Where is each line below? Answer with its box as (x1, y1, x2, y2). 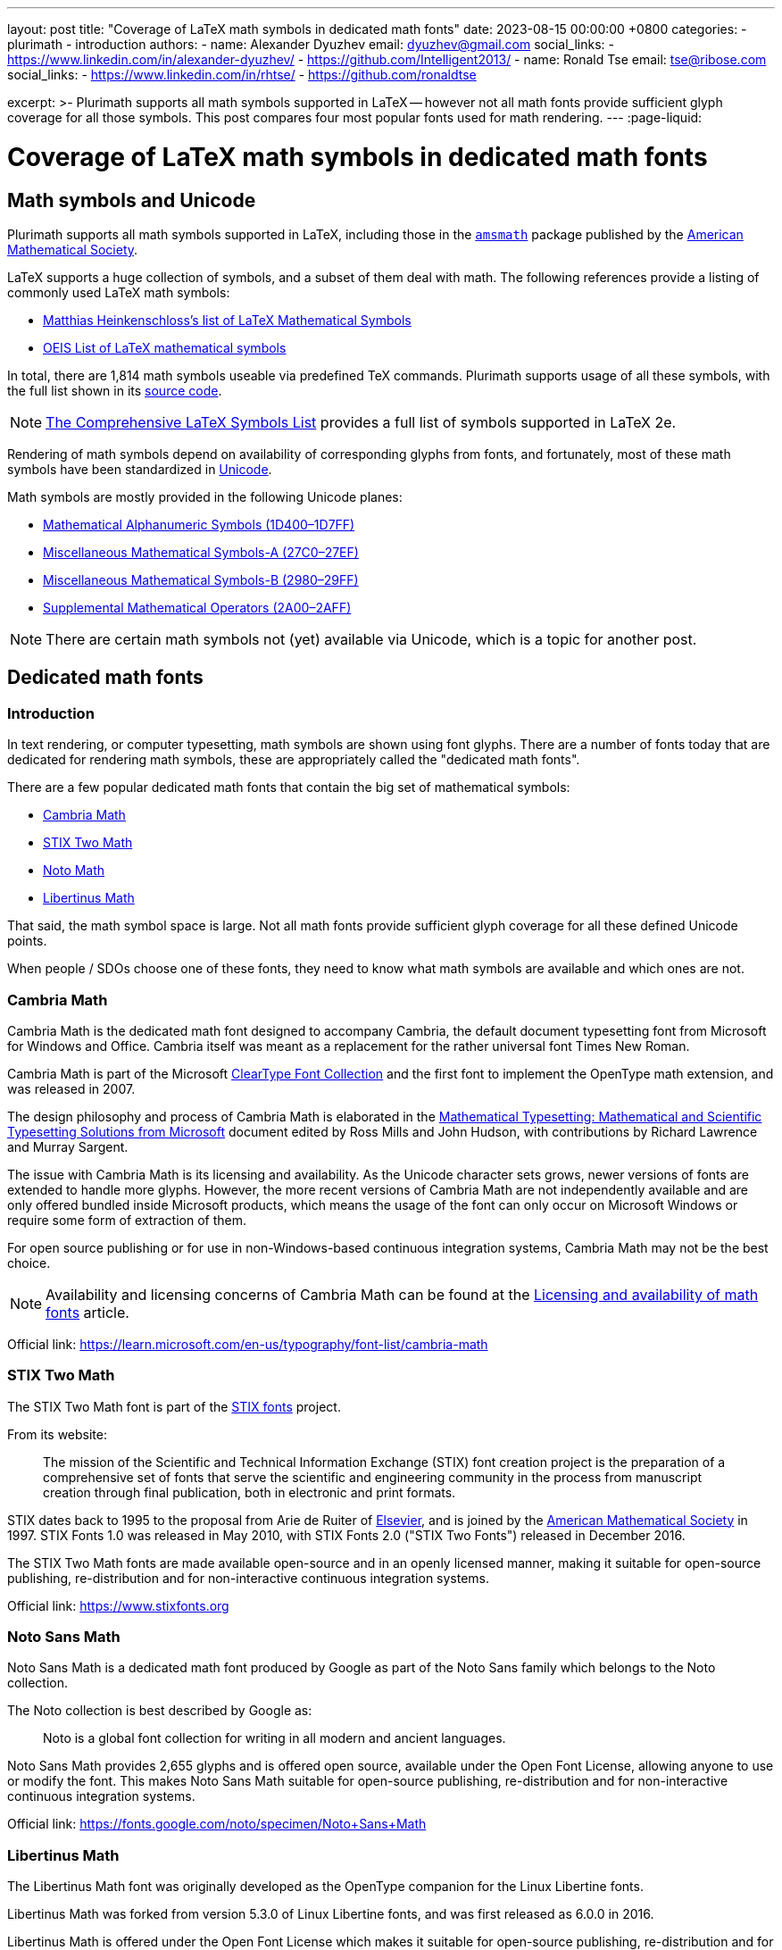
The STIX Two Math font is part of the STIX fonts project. (7, 1398, 341, 1414)
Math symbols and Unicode (7, 188, 256, 212)
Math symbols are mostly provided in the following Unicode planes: (7, 488, 403, 504)
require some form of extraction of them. (7, 1212, 246, 1228)
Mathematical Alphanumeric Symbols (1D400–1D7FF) (43, 516, 355, 532)
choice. (7, 1254, 51, 1271)
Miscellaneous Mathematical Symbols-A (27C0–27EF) (43, 544, 359, 560)
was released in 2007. (7, 1080, 136, 1096)
